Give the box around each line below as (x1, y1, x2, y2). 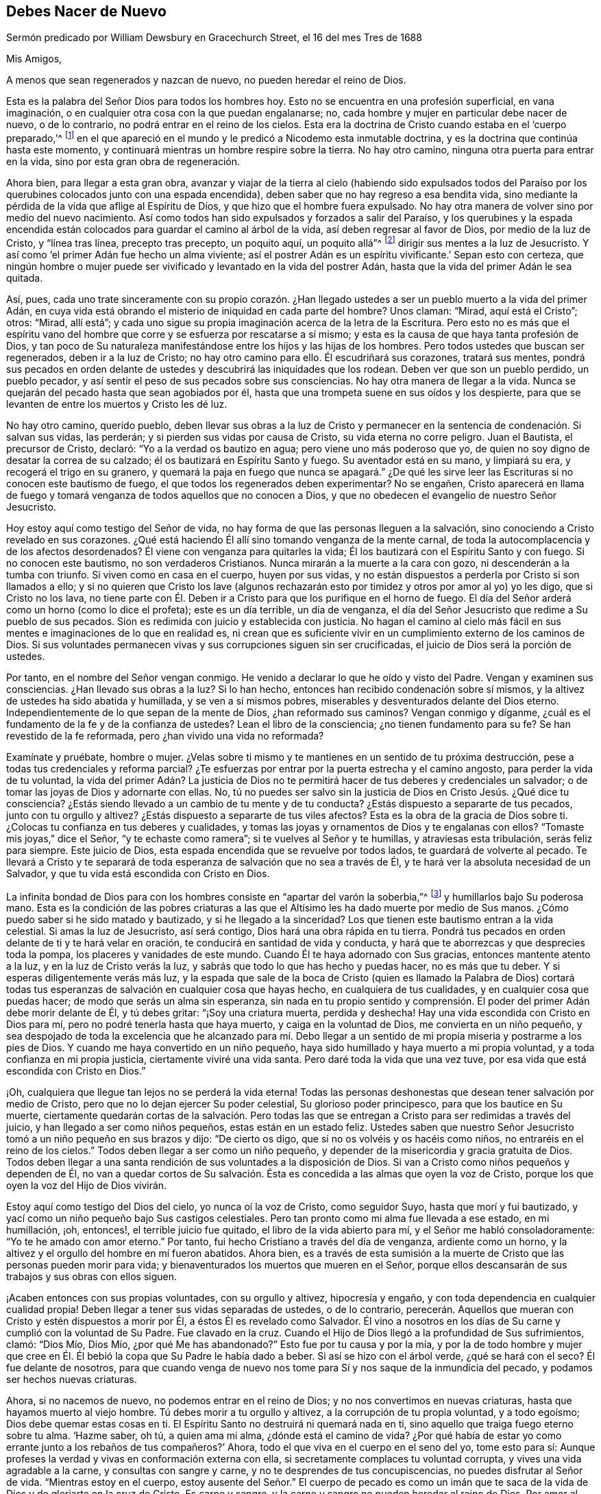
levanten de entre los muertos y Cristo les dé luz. (6, 397, 228, 410)
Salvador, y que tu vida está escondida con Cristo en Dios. (6, 867, 270, 879)
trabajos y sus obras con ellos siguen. (6, 1271, 177, 1283)
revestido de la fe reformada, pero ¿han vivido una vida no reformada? (6, 729, 324, 742)
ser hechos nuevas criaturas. (6, 1373, 137, 1386)
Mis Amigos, (6, 53, 62, 65)
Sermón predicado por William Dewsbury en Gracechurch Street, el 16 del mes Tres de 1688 (6, 32, 422, 44)
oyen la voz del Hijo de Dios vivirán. (6, 1179, 167, 1192)
